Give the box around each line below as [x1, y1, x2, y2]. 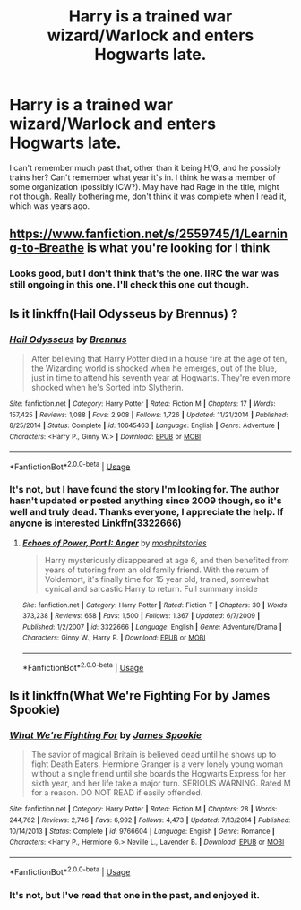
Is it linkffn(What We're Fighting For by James [9, 688, 271, 704]
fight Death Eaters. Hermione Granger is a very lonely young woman [30, 759, 284, 769]
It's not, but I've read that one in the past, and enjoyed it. [9, 889, 260, 901]
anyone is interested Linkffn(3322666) [9, 517, 182, 529]
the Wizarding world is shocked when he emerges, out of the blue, [30, 363, 278, 373]
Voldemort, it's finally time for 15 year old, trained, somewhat [44, 573, 269, 584]
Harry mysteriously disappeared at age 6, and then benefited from [44, 554, 289, 565]
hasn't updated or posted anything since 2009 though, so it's [9, 494, 282, 507]
